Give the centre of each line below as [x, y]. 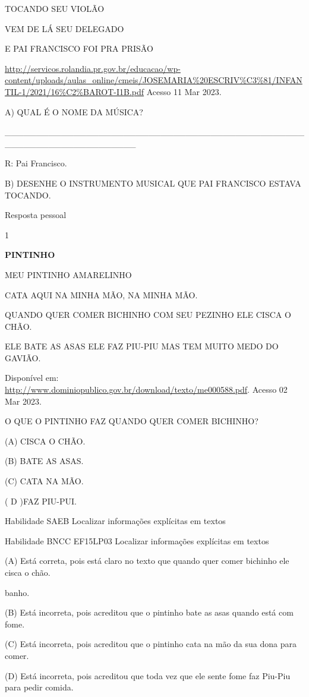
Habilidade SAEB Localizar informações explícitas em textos [115, 521]
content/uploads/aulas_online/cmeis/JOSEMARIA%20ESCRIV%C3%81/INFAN [154, 80]
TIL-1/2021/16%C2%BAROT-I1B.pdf [75, 91]
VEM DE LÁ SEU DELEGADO [64, 28]
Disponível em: [32, 378]
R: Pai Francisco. [36, 163]
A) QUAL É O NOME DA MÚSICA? [74, 111]
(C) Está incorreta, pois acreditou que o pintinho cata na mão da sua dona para [151, 644]
